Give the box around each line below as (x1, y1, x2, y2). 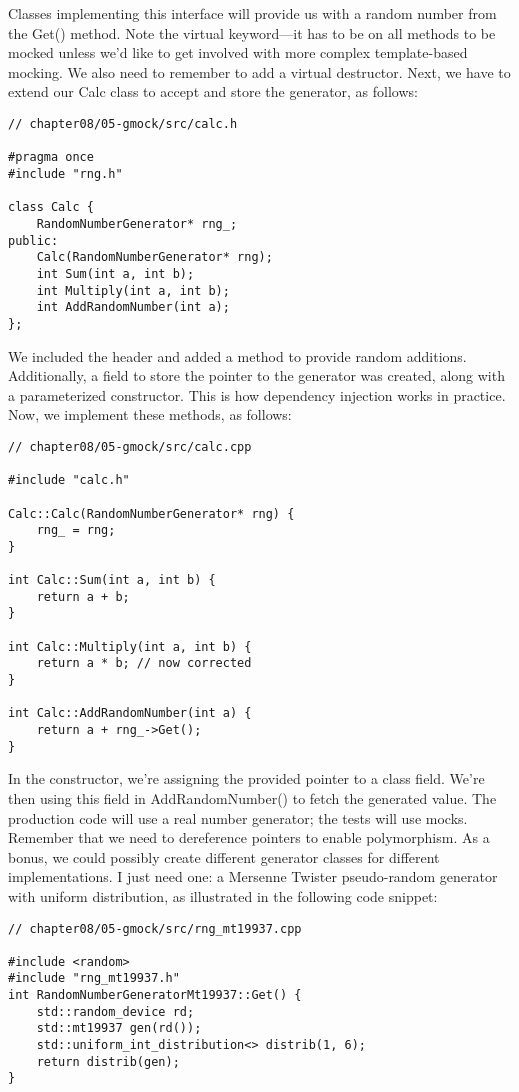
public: (8, 233, 59, 248)
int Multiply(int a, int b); (36, 283, 230, 298)
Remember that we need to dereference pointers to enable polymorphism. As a (8, 827, 490, 848)
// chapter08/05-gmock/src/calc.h (8, 116, 238, 131)
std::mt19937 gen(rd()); (36, 1021, 202, 1036)
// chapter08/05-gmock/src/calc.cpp (8, 439, 252, 454)
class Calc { (8, 200, 94, 215)
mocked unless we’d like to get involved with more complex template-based (8, 42, 468, 63)
